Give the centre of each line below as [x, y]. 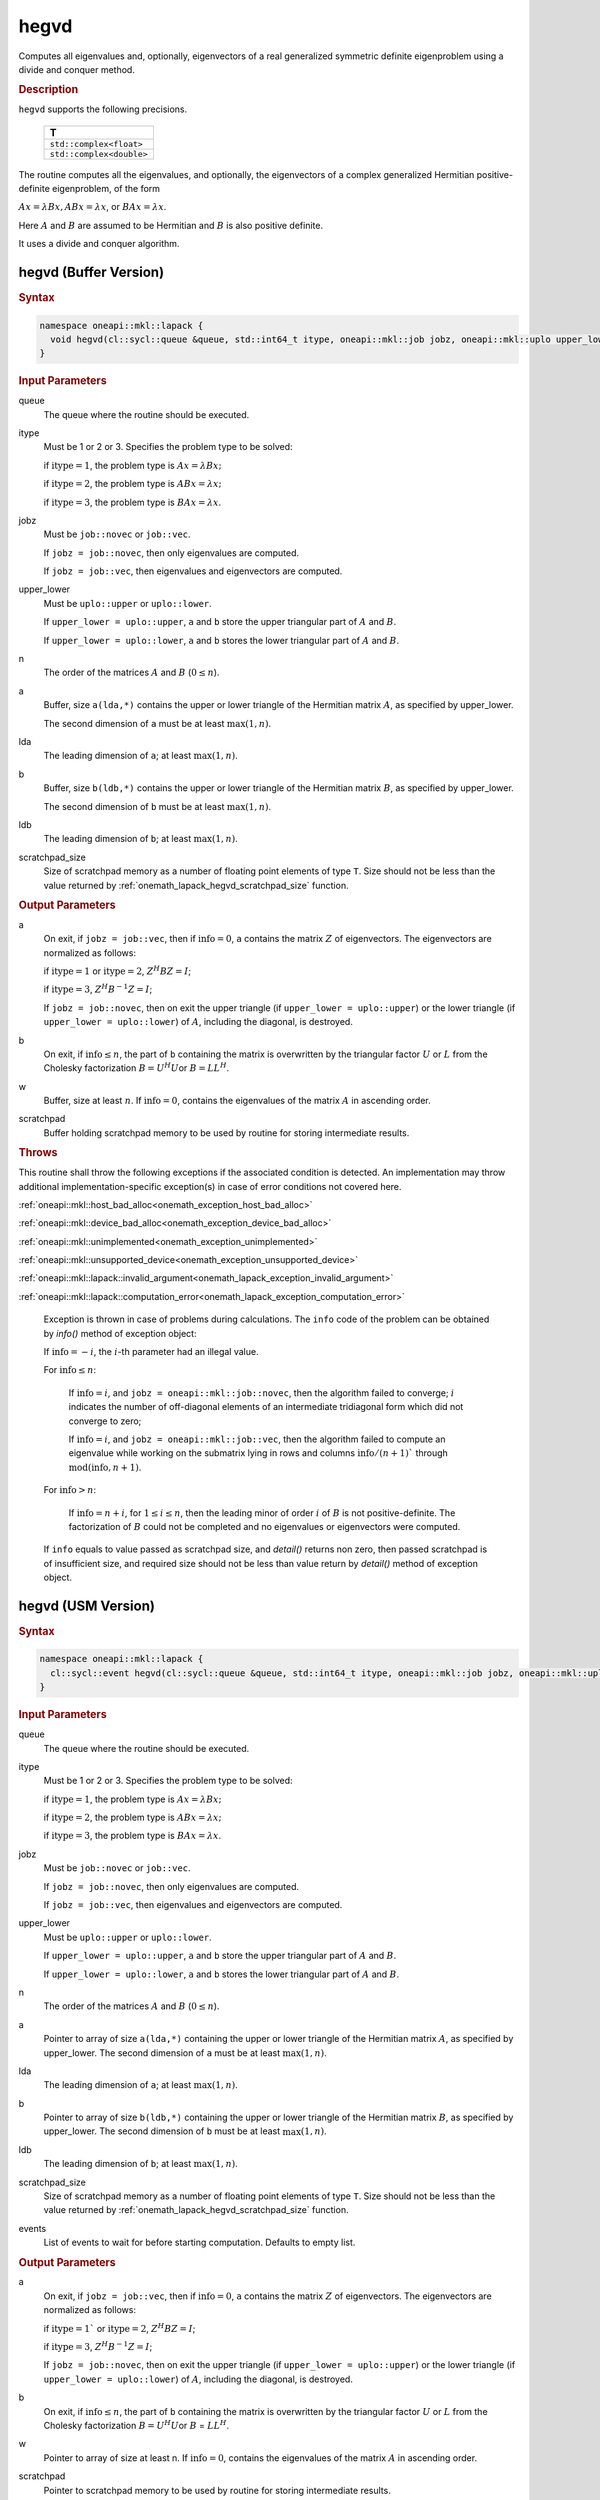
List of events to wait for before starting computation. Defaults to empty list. [199, 2242]
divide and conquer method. [76, 69]
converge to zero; [105, 1421]
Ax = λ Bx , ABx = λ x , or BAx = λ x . [92, 207]
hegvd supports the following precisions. [103, 109]
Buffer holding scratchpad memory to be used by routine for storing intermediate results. [226, 1132]
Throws [38, 1153]
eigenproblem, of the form [105, 188]
